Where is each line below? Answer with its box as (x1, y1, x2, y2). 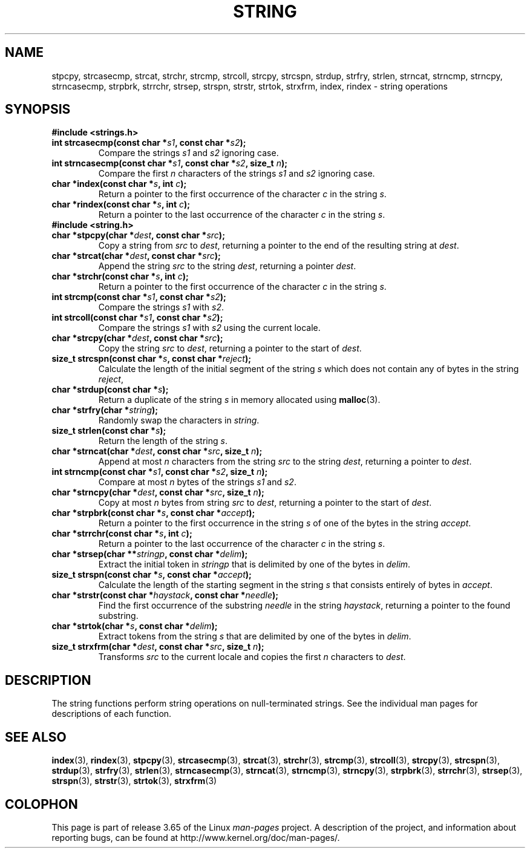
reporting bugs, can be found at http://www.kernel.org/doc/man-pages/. (51, 832, 340, 843)
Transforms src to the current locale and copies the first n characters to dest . (98, 652, 406, 662)
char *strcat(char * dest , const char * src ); (51, 250, 221, 261)
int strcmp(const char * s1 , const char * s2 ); (51, 292, 226, 302)
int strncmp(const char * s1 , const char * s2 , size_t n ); (51, 466, 268, 477)
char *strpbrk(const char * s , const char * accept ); (51, 508, 255, 518)
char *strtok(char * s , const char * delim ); (51, 621, 218, 632)
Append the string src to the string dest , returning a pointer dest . (98, 261, 356, 272)
